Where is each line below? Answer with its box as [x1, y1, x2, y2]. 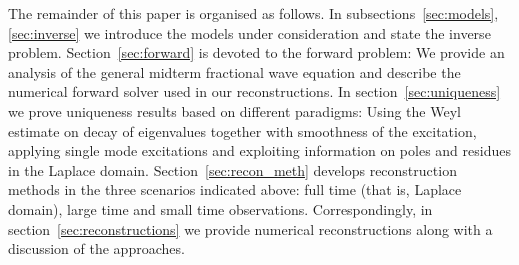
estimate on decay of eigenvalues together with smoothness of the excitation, [8, 120, 477, 141]
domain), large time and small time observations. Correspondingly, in [8, 198, 433, 219]
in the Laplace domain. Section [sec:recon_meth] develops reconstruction [8, 159, 457, 180]
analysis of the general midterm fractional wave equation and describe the [8, 61, 461, 82]
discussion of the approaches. [8, 238, 185, 259]
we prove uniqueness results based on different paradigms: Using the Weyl [8, 100, 461, 121]
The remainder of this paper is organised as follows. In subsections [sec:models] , [8, 3, 499, 23]
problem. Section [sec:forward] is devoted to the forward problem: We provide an [8, 42, 505, 63]
